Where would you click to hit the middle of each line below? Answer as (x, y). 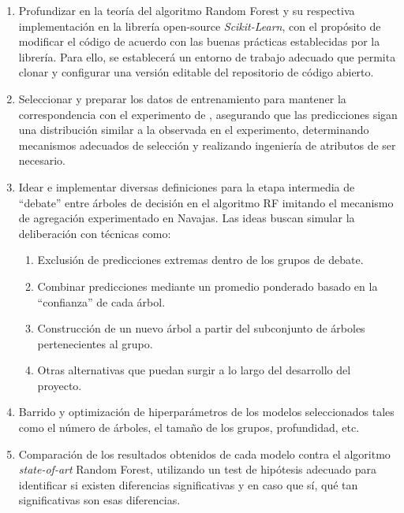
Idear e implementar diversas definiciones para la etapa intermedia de (187, 186)
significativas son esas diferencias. (99, 500)
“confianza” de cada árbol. (101, 301)
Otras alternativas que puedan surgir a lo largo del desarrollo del (194, 370)
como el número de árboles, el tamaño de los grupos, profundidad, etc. (189, 427)
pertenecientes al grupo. (95, 343)
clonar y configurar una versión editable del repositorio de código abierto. (196, 72)
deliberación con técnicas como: (95, 233)
